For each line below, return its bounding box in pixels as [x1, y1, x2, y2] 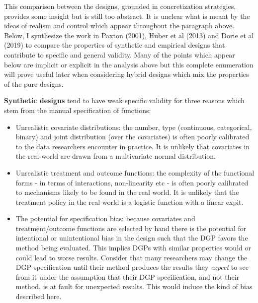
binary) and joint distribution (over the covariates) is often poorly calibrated [15, 131, 250, 142]
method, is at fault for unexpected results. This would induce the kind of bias [15, 281, 253, 292]
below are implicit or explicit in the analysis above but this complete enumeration [4, 59, 254, 69]
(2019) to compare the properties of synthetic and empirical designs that [4, 40, 225, 50]
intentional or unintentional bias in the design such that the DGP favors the [15, 233, 248, 243]
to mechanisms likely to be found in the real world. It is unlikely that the [15, 187, 239, 197]
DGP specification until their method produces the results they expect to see [15, 262, 249, 272]
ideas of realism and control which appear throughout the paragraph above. [4, 20, 235, 31]
